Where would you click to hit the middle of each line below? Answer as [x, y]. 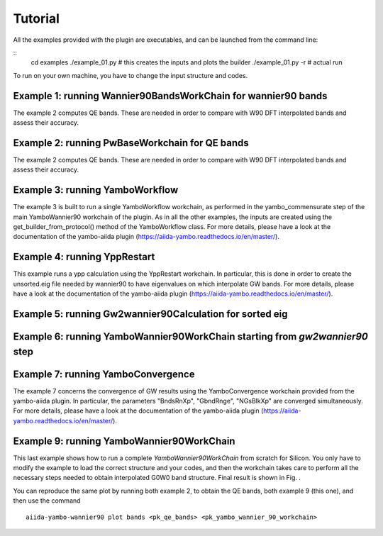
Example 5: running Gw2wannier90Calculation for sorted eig [150, 314]
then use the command [47, 501]
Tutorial [37, 18]
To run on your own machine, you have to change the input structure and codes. [131, 75]
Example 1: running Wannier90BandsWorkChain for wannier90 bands [170, 96]
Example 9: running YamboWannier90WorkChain [124, 441]
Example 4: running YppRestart [84, 257]
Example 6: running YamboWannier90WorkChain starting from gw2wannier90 [190, 336]
